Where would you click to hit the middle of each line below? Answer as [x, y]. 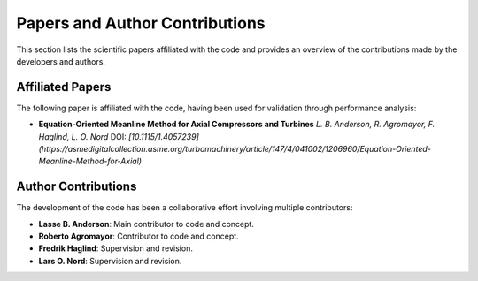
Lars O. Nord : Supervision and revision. [110, 261]
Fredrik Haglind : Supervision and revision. [116, 248]
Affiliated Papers [64, 87]
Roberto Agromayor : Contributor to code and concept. [139, 236]
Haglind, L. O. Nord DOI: [83, 136]
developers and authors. [61, 61]
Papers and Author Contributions [141, 23]
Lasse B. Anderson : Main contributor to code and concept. [146, 224]
